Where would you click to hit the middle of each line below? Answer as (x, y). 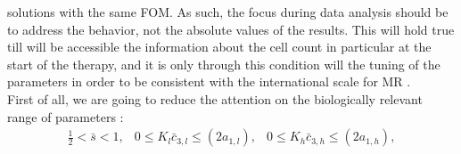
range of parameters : (66, 116)
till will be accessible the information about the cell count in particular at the (219, 47)
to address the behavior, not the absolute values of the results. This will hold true (231, 29)
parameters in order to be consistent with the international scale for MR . (209, 81)
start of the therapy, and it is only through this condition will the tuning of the (224, 64)
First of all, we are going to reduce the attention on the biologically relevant (215, 98)
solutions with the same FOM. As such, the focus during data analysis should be (228, 12)
